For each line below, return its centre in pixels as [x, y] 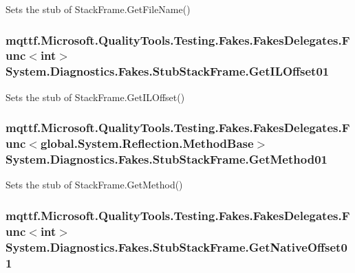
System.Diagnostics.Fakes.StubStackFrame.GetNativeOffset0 [176, 247]
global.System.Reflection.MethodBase [147, 143]
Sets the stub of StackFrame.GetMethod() [94, 185]
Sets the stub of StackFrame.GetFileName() [98, 9]
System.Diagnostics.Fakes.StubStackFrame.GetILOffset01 [168, 71]
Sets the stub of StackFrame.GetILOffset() [95, 97]
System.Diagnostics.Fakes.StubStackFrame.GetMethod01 [166, 159]
